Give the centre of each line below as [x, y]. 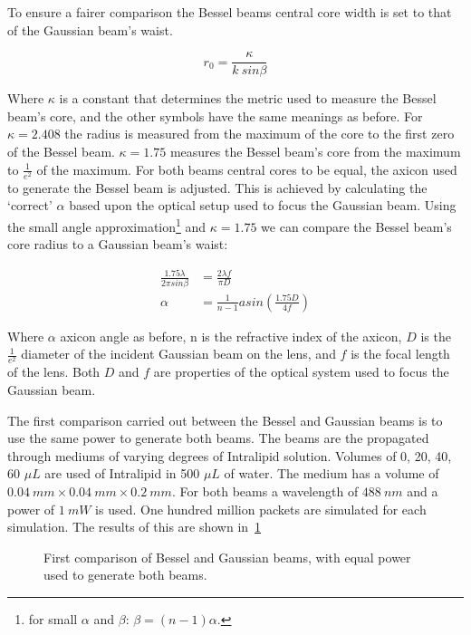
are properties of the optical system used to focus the [301, 372]
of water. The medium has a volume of [332, 473]
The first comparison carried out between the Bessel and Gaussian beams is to [225, 420]
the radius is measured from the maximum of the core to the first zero [260, 134]
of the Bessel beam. [61, 152]
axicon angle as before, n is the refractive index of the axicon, [231, 336]
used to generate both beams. [125, 575]
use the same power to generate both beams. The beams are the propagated [218, 438]
